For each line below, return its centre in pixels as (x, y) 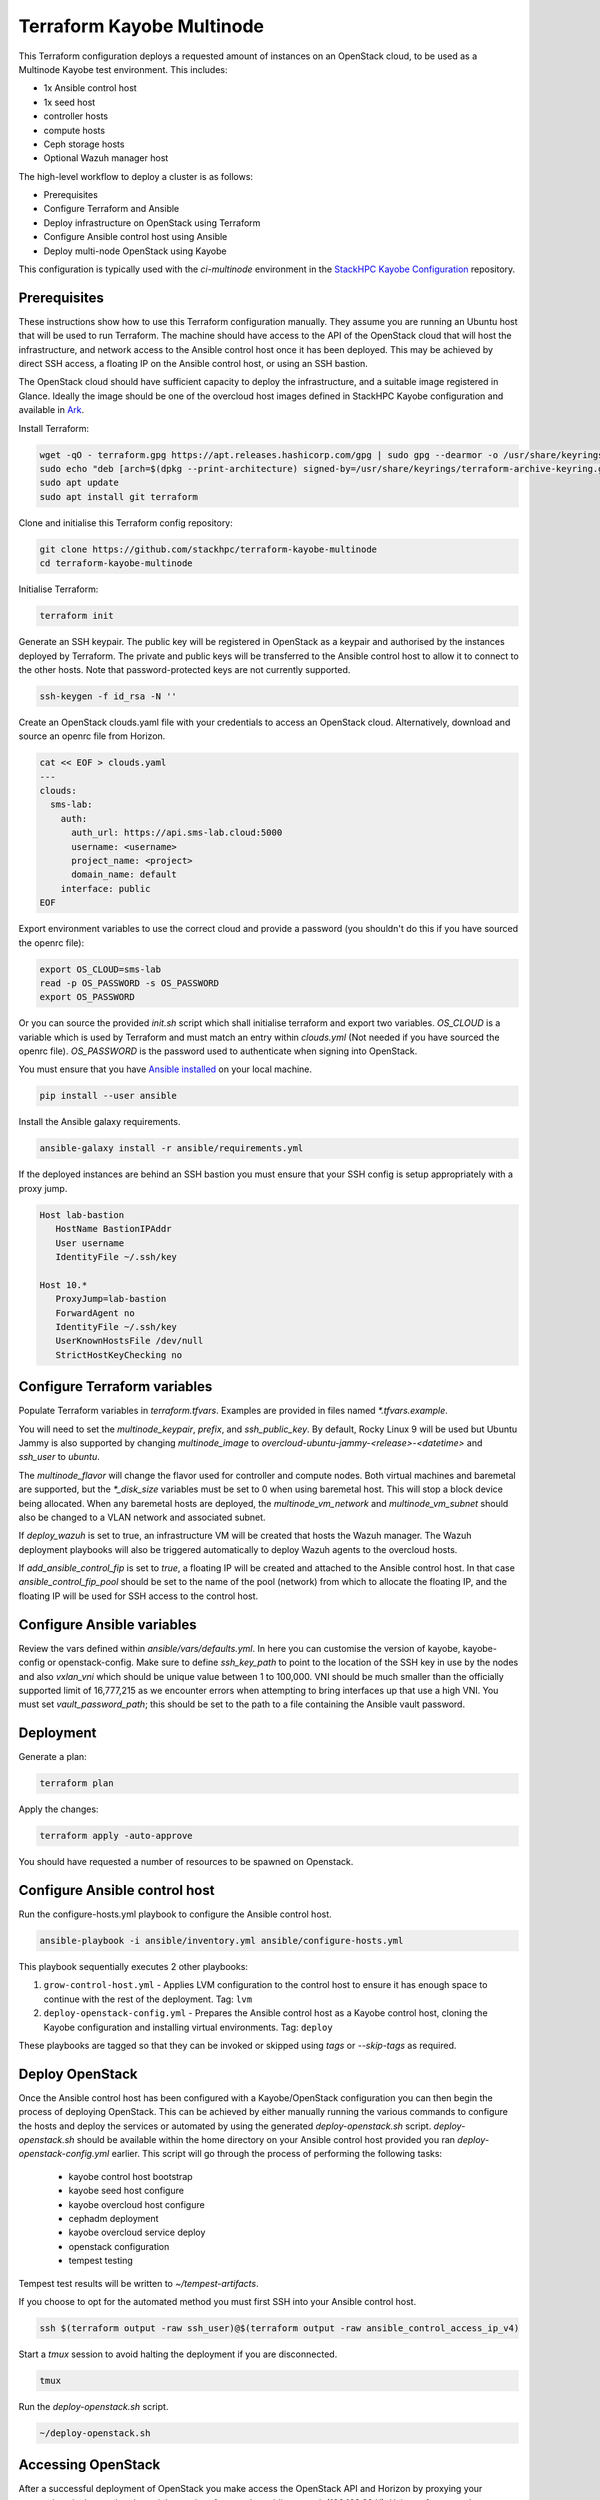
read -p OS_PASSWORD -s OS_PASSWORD (129, 983)
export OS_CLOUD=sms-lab (100, 969)
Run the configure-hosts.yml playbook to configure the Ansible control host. (175, 1914)
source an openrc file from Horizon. (92, 736)
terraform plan (76, 1783)
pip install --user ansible (108, 1096)
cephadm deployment (113, 2219)
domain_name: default (124, 874)
